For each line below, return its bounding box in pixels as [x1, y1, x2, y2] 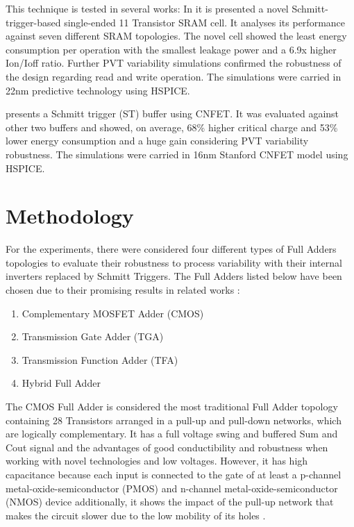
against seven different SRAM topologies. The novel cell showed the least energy [6, 28, 347, 43]
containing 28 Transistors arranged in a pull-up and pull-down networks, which [6, 412, 342, 427]
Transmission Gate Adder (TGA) [22, 329, 164, 344]
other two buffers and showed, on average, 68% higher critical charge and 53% [6, 119, 338, 134]
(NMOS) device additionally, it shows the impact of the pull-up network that [6, 494, 334, 509]
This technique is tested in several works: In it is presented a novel [6, 1, 289, 15]
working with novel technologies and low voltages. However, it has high [6, 453, 308, 468]
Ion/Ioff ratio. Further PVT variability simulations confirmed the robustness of [6, 56, 342, 70]
